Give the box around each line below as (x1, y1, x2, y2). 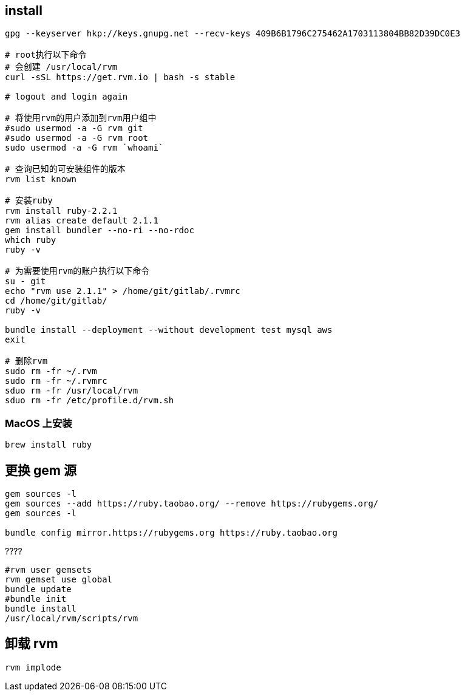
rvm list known (5, 174, 77, 185)
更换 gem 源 (5, 462, 76, 478)
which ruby (5, 235, 56, 245)
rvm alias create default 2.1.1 (5, 216, 158, 226)
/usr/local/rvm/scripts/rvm (5, 613, 138, 624)
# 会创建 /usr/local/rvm (5, 62, 118, 72)
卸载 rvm (5, 636, 58, 652)
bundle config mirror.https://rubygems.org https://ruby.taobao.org (5, 528, 338, 538)
